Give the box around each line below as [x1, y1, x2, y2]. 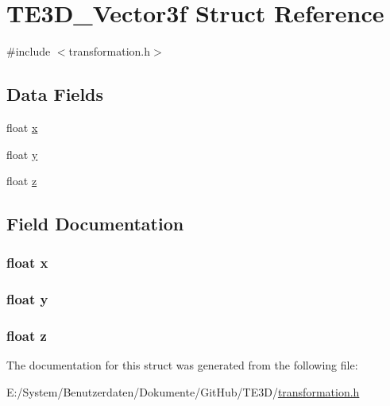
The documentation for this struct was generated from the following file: [6, 357, 358, 373]
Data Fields [6, 82, 104, 106]
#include [6, 43, 51, 60]
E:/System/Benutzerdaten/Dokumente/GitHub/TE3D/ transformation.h [6, 383, 360, 400]
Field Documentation [6, 211, 184, 236]
